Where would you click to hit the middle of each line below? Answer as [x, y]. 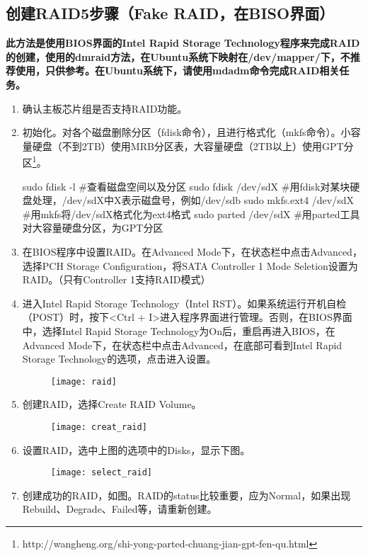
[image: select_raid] [101, 473]
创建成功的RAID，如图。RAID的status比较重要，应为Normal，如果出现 [186, 495]
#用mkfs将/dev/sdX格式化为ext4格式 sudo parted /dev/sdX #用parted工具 [191, 214]
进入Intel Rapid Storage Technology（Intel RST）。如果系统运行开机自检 [184, 303]
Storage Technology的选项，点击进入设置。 [119, 359]
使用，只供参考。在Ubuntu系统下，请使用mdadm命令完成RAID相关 [177, 70]
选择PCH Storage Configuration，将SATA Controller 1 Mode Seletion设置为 [190, 265]
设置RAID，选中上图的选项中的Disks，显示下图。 [136, 449]
